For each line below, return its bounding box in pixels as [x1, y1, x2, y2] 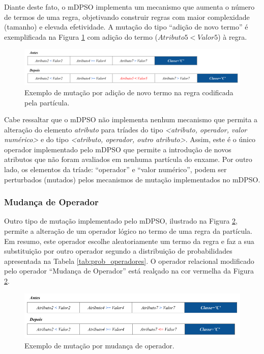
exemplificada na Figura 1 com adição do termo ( [4, 31, 158, 42]
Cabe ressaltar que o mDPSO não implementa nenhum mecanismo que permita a [4, 114, 258, 125]
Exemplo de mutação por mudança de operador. [24, 340, 174, 350]
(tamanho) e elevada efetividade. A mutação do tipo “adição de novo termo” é [4, 21, 248, 32]
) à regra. [218, 31, 247, 42]
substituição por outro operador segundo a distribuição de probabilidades [4, 246, 232, 256]
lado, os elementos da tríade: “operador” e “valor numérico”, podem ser [4, 164, 227, 175]
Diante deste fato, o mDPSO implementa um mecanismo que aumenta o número [4, 2, 255, 12]
